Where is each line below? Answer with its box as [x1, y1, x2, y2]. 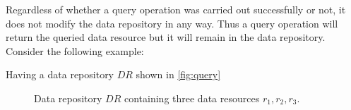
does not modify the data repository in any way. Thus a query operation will [6, 16, 338, 30]
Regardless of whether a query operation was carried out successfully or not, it [6, 2, 346, 16]
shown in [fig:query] [136, 67, 221, 82]
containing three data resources [124, 90, 260, 105]
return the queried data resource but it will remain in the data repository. [6, 30, 326, 44]
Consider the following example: [6, 43, 144, 58]
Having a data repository [6, 67, 114, 82]
